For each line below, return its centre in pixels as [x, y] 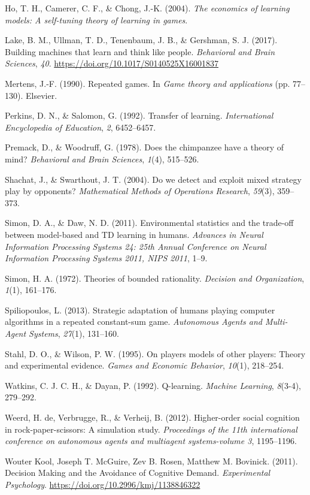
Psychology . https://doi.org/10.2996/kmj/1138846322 [103, 484]
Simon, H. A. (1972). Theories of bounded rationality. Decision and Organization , [155, 278]
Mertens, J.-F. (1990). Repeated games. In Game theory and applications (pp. [148, 83]
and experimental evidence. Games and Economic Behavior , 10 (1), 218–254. [145, 365]
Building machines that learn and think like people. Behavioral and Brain [140, 51]
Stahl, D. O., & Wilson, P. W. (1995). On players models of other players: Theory [155, 353]
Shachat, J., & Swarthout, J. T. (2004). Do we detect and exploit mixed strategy [153, 179]
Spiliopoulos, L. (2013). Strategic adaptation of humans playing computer [140, 310]
